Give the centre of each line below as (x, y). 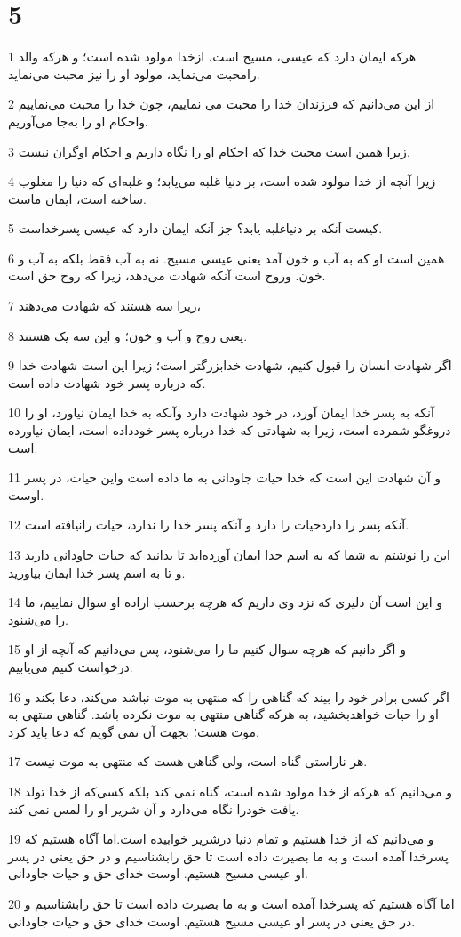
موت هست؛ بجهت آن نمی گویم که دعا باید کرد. (134, 731)
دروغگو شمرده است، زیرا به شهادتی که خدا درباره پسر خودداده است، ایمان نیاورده (230, 430)
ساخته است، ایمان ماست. (77, 198)
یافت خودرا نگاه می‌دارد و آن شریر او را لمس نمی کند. (154, 808)
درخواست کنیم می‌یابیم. (71, 666)
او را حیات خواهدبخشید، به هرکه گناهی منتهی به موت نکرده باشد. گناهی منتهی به (223, 714)
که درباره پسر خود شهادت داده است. (107, 382)
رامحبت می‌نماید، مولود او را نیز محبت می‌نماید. (134, 73)
